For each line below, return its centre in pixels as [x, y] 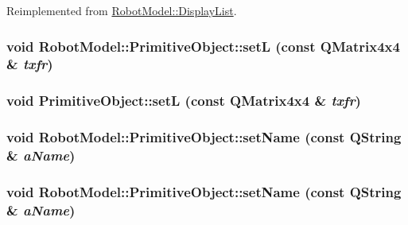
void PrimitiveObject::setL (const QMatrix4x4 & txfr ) [184, 101]
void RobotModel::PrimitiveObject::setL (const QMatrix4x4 [203, 46]
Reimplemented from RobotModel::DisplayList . [122, 10]
